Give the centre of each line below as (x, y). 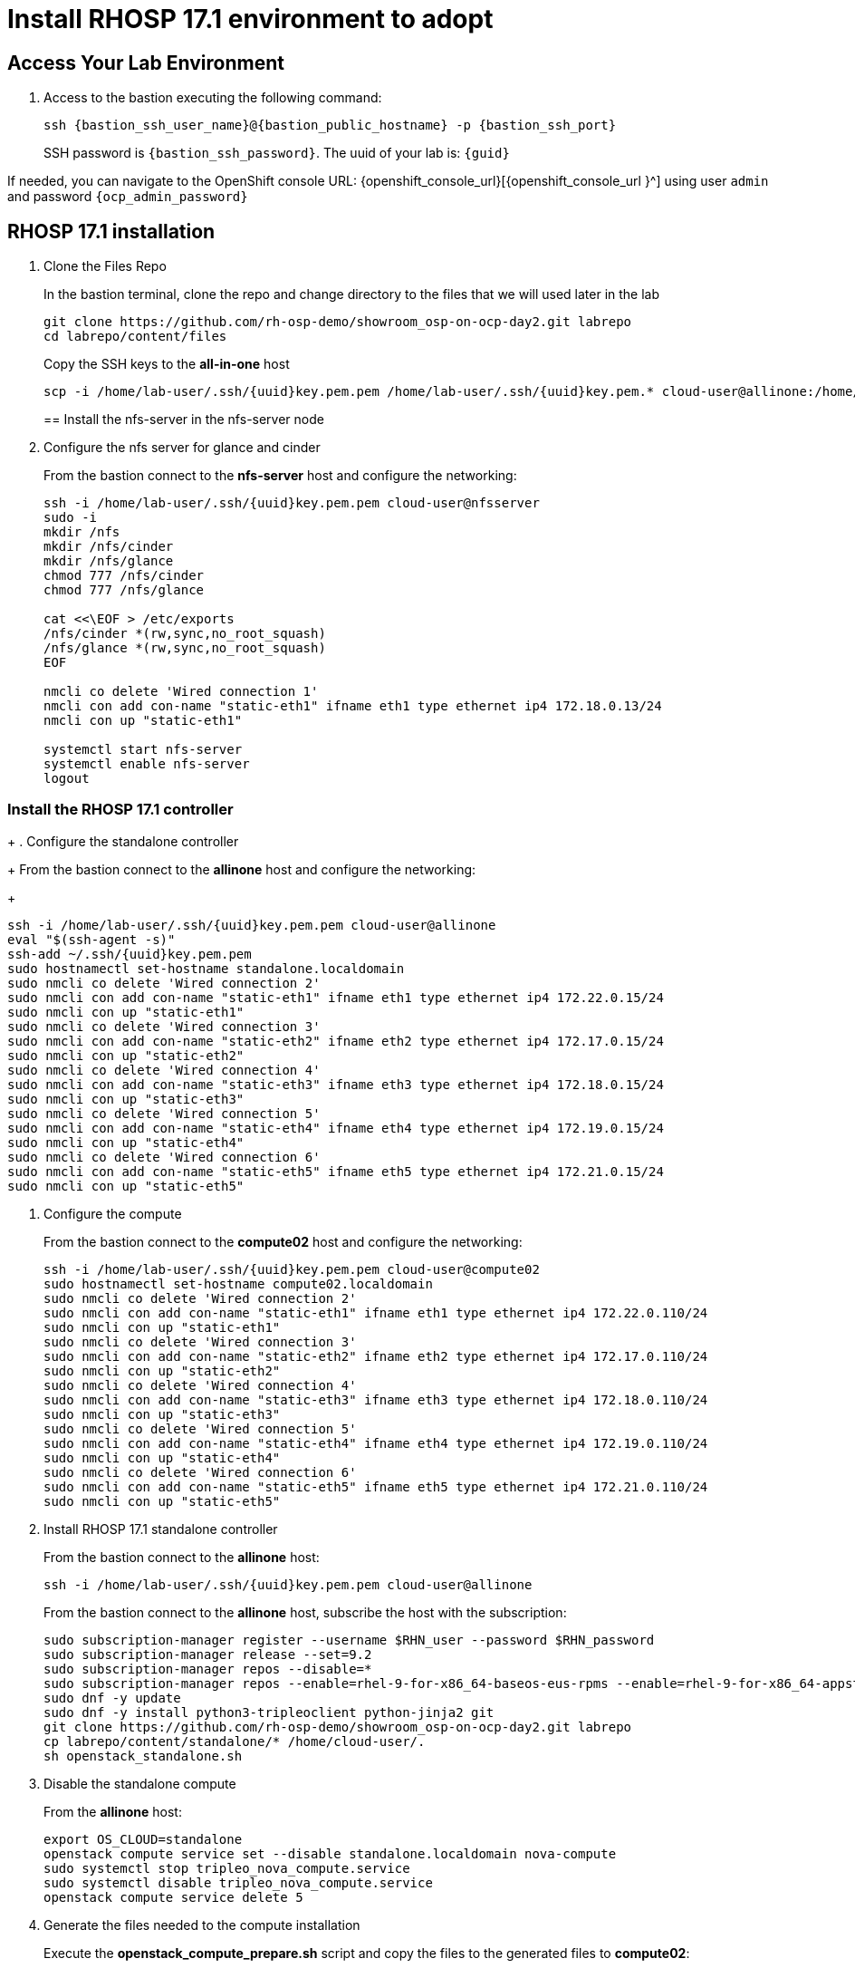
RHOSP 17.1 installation (111, 231)
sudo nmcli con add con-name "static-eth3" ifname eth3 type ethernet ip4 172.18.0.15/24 (336, 1084)
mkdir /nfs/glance (109, 561)
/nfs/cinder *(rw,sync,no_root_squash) (185, 634)
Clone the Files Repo (105, 266)
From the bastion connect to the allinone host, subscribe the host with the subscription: (305, 1612)
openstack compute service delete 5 (173, 1897)
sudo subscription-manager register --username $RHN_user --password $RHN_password (349, 1640)
